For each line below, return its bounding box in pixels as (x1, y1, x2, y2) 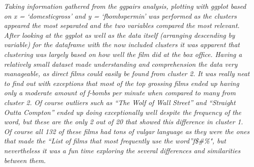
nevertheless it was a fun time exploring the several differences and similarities (4, 145, 241, 155)
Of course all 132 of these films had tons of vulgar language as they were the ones (4, 126, 250, 136)
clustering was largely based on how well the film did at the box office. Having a (4, 49, 242, 59)
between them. (4, 155, 46, 165)
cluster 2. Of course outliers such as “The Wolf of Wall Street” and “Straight (4, 97, 236, 107)
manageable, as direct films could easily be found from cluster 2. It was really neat (4, 68, 250, 79)
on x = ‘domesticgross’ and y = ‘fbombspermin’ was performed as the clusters (4, 10, 237, 21)
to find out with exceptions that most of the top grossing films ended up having (4, 78, 239, 88)
